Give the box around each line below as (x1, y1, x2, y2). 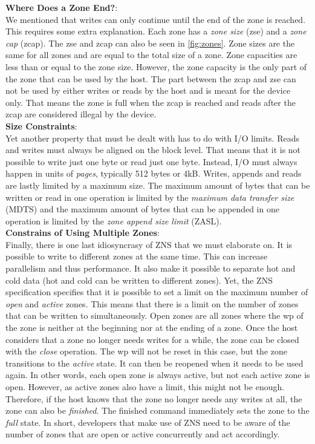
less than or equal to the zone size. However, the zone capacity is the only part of (5, 60, 307, 73)
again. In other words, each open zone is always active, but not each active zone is (5, 368, 310, 381)
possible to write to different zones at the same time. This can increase (5, 250, 268, 263)
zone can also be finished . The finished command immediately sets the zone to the (5, 404, 310, 417)
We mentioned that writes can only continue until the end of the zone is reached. (5, 13, 306, 25)
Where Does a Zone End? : (5, 1, 118, 13)
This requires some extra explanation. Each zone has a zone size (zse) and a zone (5, 25, 307, 38)
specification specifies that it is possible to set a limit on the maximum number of (5, 286, 308, 298)
